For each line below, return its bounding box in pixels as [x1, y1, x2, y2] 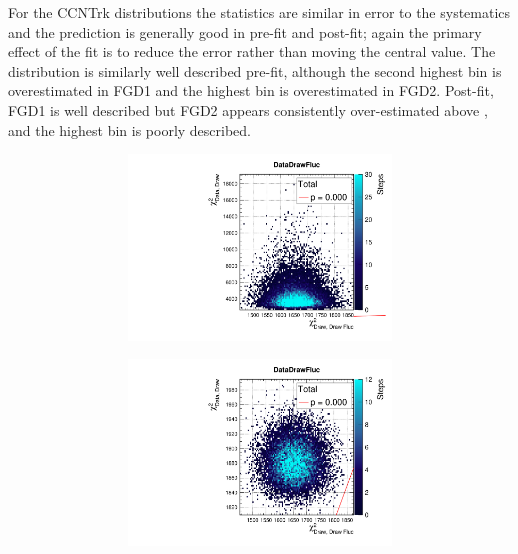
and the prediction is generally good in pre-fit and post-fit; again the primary [8, 21, 482, 42]
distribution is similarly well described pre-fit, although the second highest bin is [8, 60, 502, 81]
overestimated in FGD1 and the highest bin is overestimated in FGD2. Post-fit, [8, 80, 494, 101]
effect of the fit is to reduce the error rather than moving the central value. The [8, 41, 496, 62]
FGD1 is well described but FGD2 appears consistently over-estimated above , [8, 99, 488, 120]
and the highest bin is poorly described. [8, 119, 252, 140]
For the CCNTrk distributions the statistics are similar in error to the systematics [8, 2, 511, 22]
